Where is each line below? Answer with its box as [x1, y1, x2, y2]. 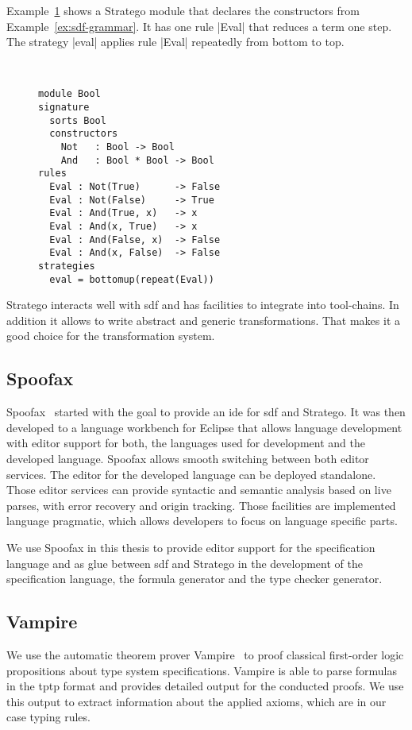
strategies [38, 260, 95, 272]
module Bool [38, 88, 101, 100]
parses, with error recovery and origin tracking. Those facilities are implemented [6, 496, 396, 513]
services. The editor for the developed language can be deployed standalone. [6, 465, 376, 482]
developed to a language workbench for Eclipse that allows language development [6, 419, 402, 435]
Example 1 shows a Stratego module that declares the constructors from [6, 2, 360, 18]
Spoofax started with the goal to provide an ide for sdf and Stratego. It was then [6, 404, 406, 420]
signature [38, 102, 90, 114]
